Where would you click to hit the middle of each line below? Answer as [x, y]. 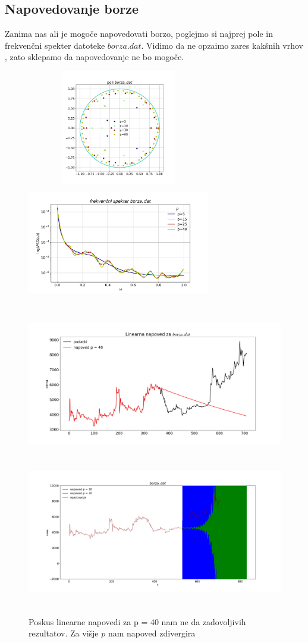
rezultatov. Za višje [64, 633]
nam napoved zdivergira [152, 633]
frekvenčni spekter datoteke [55, 45]
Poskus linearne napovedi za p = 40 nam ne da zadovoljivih [137, 621]
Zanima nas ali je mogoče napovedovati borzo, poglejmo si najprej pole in [139, 34]
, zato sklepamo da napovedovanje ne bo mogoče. [95, 57]
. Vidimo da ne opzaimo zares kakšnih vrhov [222, 45]
